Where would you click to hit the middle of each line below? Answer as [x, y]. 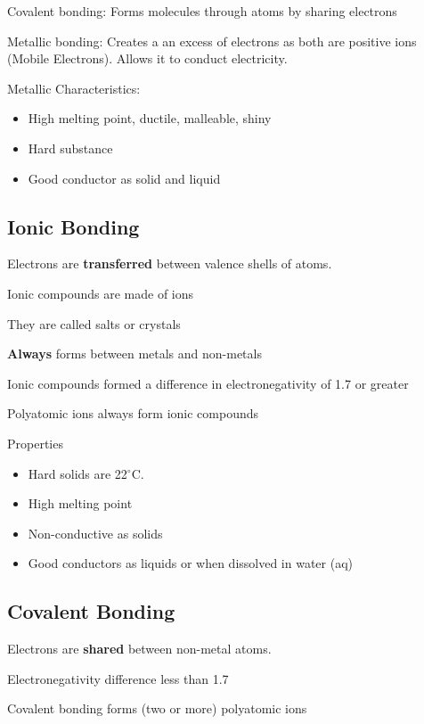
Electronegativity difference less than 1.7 [118, 678]
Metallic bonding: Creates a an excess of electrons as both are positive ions [212, 41]
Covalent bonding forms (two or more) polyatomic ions [157, 708]
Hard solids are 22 [77, 473]
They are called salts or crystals [94, 323]
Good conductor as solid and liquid [124, 178]
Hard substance [70, 148]
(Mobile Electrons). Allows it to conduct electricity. [147, 58]
